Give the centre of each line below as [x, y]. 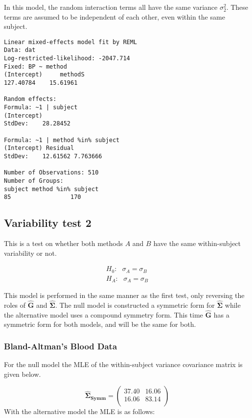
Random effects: [30, 99]
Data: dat [20, 50]
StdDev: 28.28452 [37, 124]
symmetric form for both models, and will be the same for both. [100, 324]
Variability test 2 [48, 223]
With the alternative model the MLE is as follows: [80, 411]
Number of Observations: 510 [51, 173]
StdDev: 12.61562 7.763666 [53, 156]
